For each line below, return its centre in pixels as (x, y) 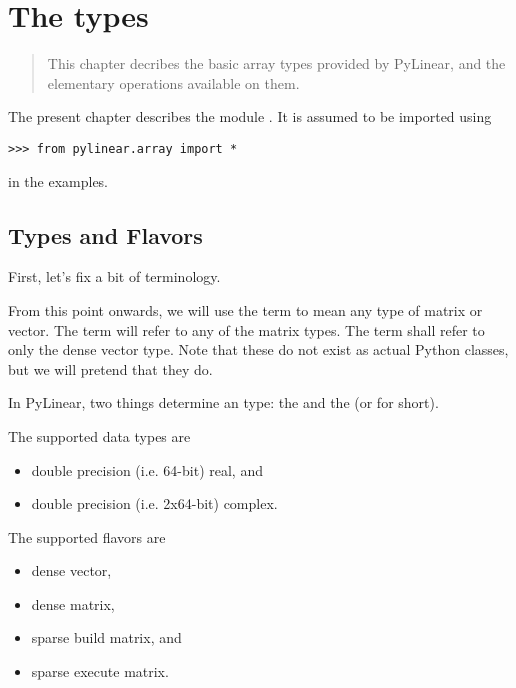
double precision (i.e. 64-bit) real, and (147, 469)
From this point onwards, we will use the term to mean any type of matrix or (245, 309)
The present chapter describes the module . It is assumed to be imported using (250, 116)
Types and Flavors (105, 234)
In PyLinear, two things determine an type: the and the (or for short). (223, 402)
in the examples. (58, 180)
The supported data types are (99, 435)
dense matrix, (73, 603)
